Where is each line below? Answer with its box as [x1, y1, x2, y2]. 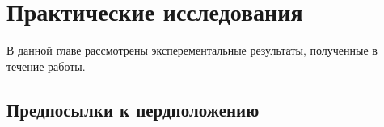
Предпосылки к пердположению [6, 96, 260, 121]
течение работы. [6, 57, 86, 74]
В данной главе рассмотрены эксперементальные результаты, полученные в [6, 42, 378, 59]
